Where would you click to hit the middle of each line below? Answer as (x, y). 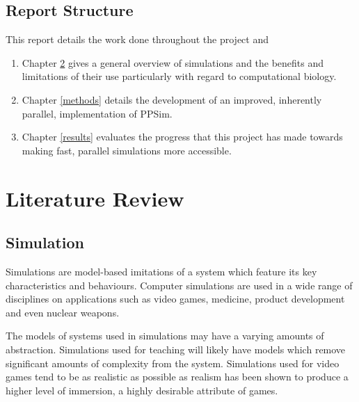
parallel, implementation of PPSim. (97, 113)
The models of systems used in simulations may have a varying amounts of (165, 336)
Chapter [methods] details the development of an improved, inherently (172, 99)
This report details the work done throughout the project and (137, 39)
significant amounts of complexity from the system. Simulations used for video (173, 363)
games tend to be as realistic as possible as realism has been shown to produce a (177, 377)
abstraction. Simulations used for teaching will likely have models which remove (176, 349)
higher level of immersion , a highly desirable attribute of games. (142, 390)
